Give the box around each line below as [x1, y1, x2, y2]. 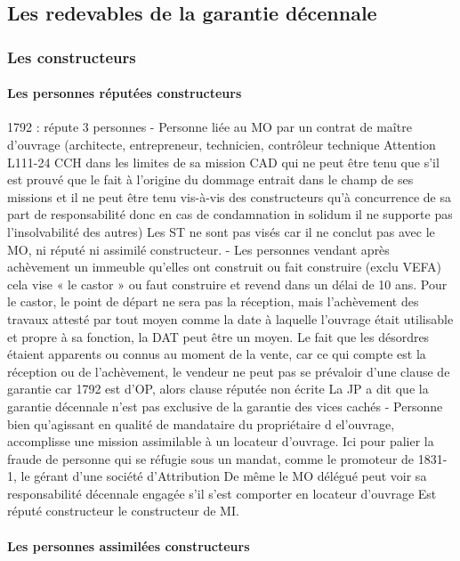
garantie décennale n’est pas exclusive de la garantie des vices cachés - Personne [7, 396, 443, 415]
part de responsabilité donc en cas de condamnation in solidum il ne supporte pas [7, 205, 453, 224]
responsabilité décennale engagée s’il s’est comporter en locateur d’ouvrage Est [7, 484, 437, 502]
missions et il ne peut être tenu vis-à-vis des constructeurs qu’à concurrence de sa [7, 187, 451, 206]
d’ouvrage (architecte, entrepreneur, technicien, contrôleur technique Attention [7, 135, 436, 154]
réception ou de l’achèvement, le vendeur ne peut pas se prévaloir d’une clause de [7, 362, 450, 380]
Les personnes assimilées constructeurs [7, 536, 250, 555]
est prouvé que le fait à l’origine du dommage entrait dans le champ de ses [7, 170, 414, 189]
